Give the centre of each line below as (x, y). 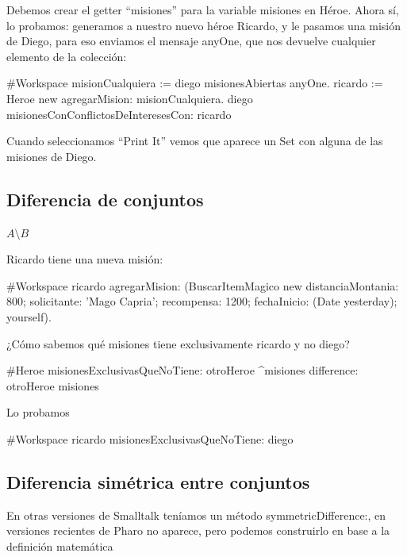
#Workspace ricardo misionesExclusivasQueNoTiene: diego (150, 438)
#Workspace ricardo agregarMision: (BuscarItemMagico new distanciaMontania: (203, 285)
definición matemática (60, 545)
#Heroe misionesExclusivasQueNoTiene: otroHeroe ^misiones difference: (182, 370)
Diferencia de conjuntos (105, 199)
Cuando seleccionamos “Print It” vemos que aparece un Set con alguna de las (195, 141)
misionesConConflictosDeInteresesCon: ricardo (119, 114)
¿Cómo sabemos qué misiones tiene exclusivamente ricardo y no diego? (178, 343)
